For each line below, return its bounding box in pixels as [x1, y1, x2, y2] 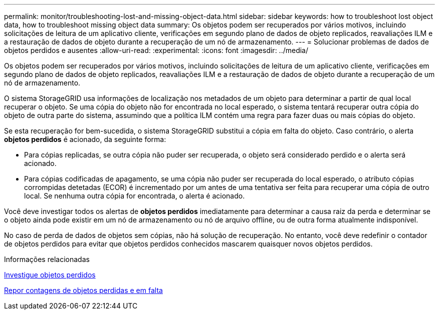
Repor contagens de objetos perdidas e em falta [4, 286, 163, 294]
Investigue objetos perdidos [4, 270, 96, 279]
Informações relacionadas [4, 255, 90, 263]
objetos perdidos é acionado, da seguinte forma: [4, 135, 166, 143]
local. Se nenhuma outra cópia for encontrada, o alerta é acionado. [24, 191, 245, 200]
